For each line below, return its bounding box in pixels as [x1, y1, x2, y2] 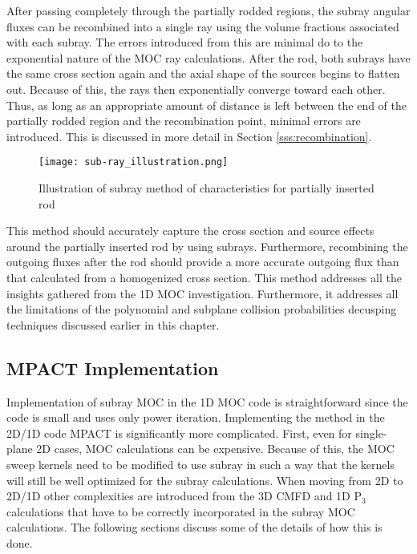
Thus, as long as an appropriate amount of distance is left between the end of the [6, 96, 407, 113]
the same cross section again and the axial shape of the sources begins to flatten [6, 65, 400, 82]
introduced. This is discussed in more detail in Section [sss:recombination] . [6, 127, 372, 144]
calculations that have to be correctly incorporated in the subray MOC [6, 503, 355, 520]
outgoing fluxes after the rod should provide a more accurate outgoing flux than [6, 253, 399, 270]
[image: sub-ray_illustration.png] [38, 156, 229, 168]
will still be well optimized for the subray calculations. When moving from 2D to [6, 471, 403, 488]
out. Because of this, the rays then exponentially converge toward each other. [6, 80, 386, 97]
